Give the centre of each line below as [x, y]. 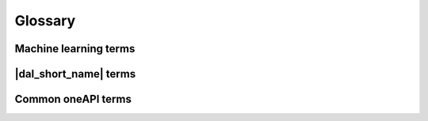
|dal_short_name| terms [75, 74]
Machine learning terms [75, 49]
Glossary [45, 21]
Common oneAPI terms [73, 99]
